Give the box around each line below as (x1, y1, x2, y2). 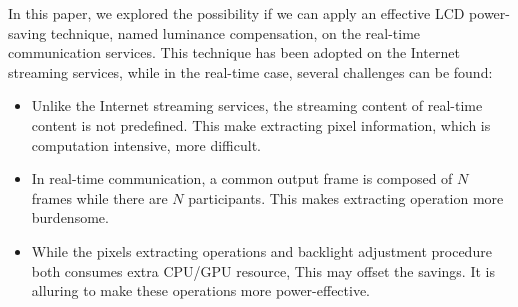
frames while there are (31, 187, 168, 208)
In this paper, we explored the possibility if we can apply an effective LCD (8, 3, 465, 23)
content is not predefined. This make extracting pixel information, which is (31, 114, 491, 135)
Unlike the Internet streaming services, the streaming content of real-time (31, 95, 483, 116)
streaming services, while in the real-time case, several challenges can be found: (8, 61, 493, 82)
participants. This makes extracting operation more (188, 187, 504, 208)
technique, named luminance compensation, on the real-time (50, 22, 421, 43)
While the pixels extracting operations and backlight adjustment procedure (31, 240, 492, 261)
